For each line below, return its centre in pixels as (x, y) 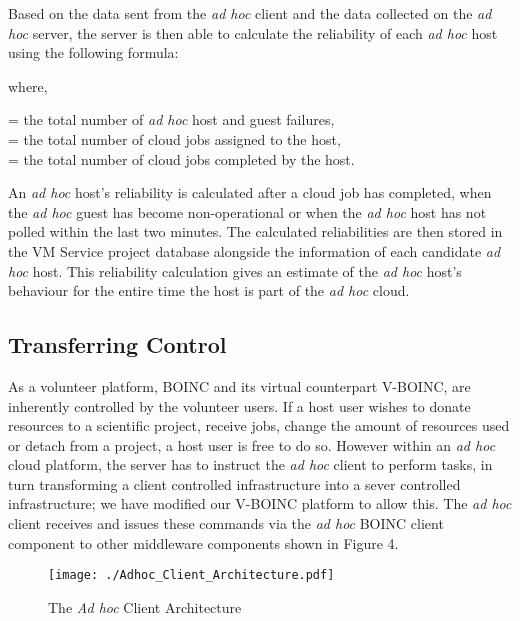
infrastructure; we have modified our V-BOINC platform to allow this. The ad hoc (260, 503)
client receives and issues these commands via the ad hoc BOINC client (226, 523)
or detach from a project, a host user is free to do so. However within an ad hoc (252, 444)
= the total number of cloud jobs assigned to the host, (174, 138)
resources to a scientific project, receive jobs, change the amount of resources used (259, 425)
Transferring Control (117, 344)
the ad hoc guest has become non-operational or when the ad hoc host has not (247, 211)
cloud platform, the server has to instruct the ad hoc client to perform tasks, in (250, 464)
